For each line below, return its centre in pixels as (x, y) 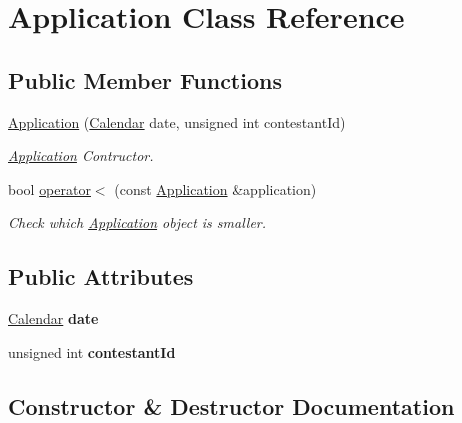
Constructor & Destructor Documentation (231, 405)
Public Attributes (101, 276)
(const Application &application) (215, 188)
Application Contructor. (81, 155)
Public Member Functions (145, 79)
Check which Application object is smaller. (137, 222)
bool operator (49, 188)
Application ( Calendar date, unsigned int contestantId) (177, 121)
